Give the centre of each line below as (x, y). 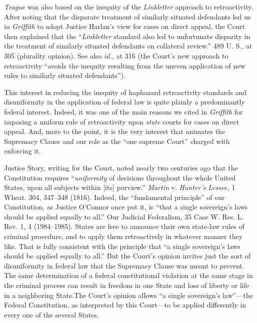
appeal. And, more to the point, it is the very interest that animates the (115, 131)
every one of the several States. (51, 314)
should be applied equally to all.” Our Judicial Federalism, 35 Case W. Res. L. (124, 216)
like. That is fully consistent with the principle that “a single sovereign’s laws (122, 246)
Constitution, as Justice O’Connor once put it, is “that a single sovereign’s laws (126, 207)
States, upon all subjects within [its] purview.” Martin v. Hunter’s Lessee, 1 (120, 187)
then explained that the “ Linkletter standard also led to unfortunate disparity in (127, 36)
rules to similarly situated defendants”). (65, 75)
